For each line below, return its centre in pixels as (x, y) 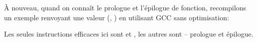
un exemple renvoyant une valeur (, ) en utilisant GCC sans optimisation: (117, 17)
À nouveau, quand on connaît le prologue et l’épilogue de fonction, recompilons (125, 7)
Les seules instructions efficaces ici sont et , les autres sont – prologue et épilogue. (129, 34)
